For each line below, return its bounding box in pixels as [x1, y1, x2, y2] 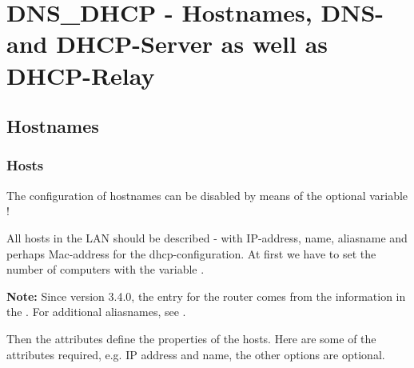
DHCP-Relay [6, 58, 155, 91]
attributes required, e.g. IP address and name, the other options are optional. [6, 346, 385, 362]
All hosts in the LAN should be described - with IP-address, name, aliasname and [6, 229, 408, 246]
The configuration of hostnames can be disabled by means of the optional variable [6, 186, 408, 203]
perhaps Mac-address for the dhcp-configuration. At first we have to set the [6, 245, 376, 262]
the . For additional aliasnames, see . [6, 303, 186, 320]
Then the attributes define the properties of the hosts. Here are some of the [6, 330, 376, 346]
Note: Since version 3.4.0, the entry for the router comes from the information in [6, 287, 406, 304]
